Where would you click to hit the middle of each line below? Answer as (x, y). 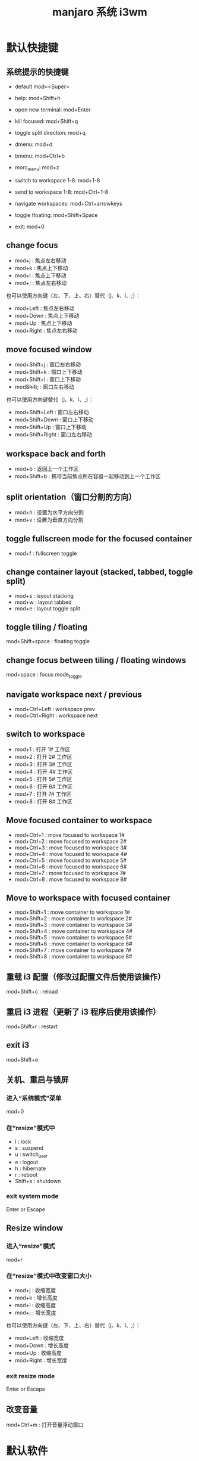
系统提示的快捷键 (37, 72)
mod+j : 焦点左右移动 (40, 260)
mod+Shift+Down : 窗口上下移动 (54, 420)
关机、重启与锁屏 (37, 1080)
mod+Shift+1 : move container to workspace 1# (72, 912)
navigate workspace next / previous (74, 695)
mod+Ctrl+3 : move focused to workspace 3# (71, 848)
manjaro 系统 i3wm (100, 12)
